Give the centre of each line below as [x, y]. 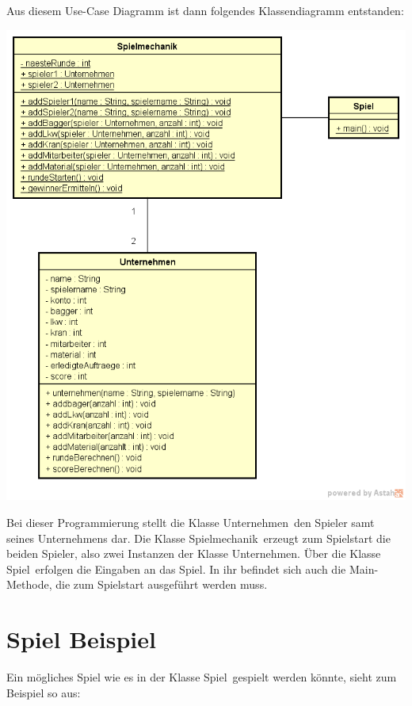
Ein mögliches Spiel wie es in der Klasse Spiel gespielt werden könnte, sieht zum [202, 677]
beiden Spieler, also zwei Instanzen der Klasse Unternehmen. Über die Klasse [194, 553]
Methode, [29, 584]
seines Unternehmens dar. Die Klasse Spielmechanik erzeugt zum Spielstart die [198, 538]
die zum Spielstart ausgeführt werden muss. [162, 584]
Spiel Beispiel [81, 639]
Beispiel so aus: [44, 692]
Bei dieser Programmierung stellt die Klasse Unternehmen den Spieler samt [191, 523]
